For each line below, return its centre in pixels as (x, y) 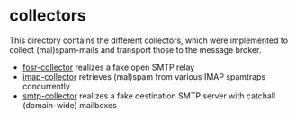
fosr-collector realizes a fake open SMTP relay (108, 67)
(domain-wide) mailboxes (69, 105)
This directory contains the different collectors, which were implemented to (149, 40)
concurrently (46, 86)
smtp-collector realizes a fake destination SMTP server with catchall (149, 96)
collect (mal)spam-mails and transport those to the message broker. (135, 49)
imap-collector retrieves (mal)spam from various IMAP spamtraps (144, 76)
